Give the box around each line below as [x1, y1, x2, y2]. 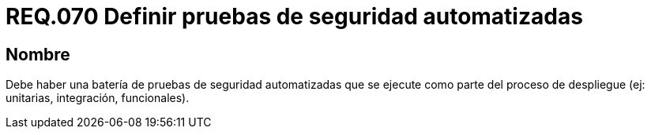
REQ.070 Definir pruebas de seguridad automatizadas [6, 3, 583, 30]
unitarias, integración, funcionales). [6, 91, 190, 105]
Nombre [6, 44, 70, 64]
